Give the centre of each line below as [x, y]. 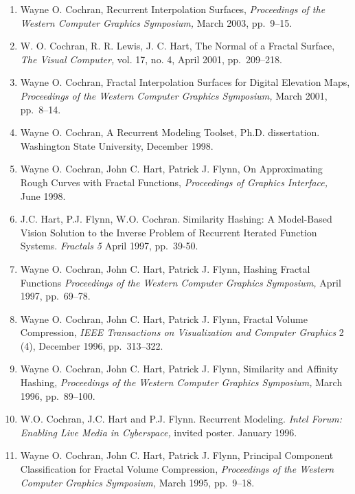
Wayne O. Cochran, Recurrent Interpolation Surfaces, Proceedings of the [173, 9]
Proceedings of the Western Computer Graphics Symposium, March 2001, [174, 95]
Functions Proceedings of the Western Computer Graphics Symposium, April [181, 282]
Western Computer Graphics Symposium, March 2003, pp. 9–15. [156, 22]
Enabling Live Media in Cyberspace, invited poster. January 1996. [159, 432]
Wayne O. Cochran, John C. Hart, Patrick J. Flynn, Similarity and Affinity [179, 369]
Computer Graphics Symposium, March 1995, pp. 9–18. [137, 482]
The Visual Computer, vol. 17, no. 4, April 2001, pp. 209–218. [151, 59]
